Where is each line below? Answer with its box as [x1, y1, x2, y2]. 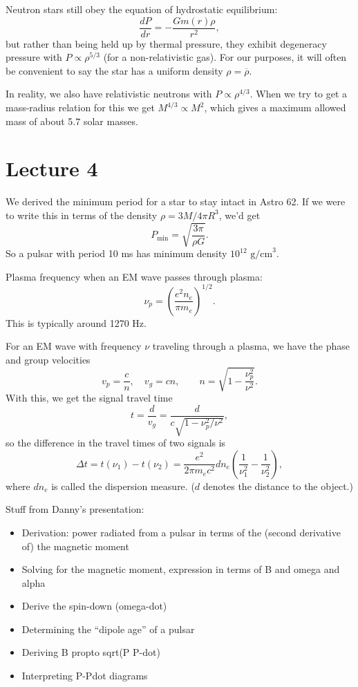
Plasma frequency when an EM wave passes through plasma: [6, 269, 263, 283]
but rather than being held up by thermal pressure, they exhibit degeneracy [6, 36, 327, 50]
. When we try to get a [249, 86, 348, 101]
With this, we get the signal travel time [6, 390, 173, 405]
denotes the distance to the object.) [202, 478, 353, 493]
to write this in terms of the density [6, 207, 158, 222]
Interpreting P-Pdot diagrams [21, 668, 148, 683]
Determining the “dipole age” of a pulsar [21, 621, 195, 636]
